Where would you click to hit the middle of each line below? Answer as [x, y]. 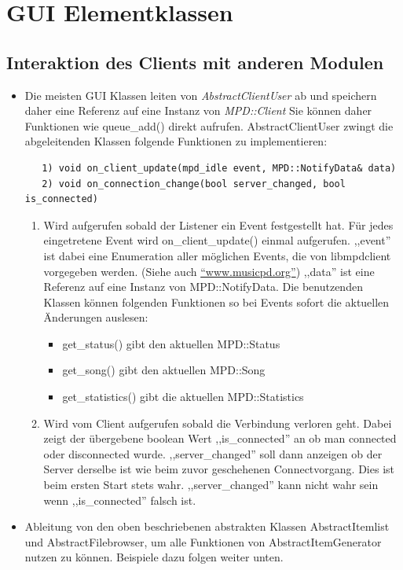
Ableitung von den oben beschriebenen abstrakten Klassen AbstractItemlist [207, 526]
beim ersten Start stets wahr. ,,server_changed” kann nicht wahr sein [211, 485]
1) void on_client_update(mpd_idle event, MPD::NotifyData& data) [219, 168]
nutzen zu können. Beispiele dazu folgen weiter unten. [154, 557]
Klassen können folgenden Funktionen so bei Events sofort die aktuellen [216, 302]
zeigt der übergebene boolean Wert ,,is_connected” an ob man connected [220, 438]
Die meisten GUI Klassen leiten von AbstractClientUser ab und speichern [201, 95]
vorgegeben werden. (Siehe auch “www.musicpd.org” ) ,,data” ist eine [209, 271]
